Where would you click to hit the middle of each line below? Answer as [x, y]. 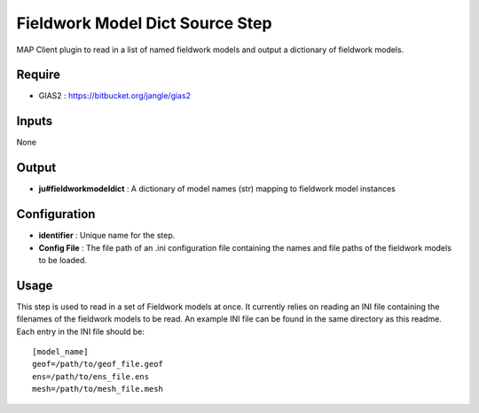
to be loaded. [63, 260]
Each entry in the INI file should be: [81, 331]
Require [39, 75]
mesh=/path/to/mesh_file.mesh [98, 389]
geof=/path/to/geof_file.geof [98, 364]
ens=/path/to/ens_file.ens [91, 376]
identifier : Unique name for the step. [107, 236]
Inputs [35, 121]
